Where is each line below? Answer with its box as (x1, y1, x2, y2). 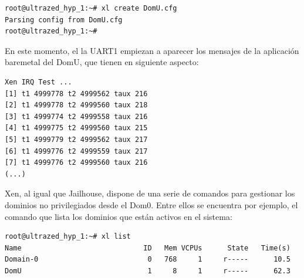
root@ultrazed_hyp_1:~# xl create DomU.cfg (5, 4, 177, 12)
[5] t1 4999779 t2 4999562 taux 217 (5, 135, 148, 144)
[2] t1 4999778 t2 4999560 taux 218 (5, 101, 148, 110)
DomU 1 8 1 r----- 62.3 (5, 266, 291, 275)
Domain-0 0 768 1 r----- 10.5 (5, 255, 291, 264)
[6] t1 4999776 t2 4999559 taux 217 (5, 147, 148, 155)
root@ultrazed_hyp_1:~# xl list (5, 232, 131, 241)
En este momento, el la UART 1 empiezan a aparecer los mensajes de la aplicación (5, 44, 299, 56)
